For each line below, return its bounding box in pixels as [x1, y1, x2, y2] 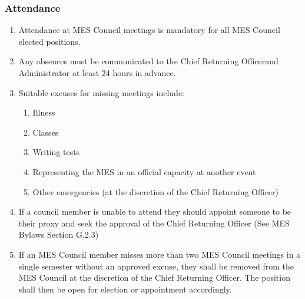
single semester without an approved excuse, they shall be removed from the [18, 259, 294, 272]
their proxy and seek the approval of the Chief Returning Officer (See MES [18, 216, 290, 229]
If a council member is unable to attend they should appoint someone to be [18, 205, 291, 218]
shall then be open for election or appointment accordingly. [18, 282, 232, 295]
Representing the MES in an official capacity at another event [32, 165, 256, 178]
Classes [32, 126, 59, 138]
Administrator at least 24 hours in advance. [18, 67, 176, 78]
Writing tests [32, 146, 80, 158]
